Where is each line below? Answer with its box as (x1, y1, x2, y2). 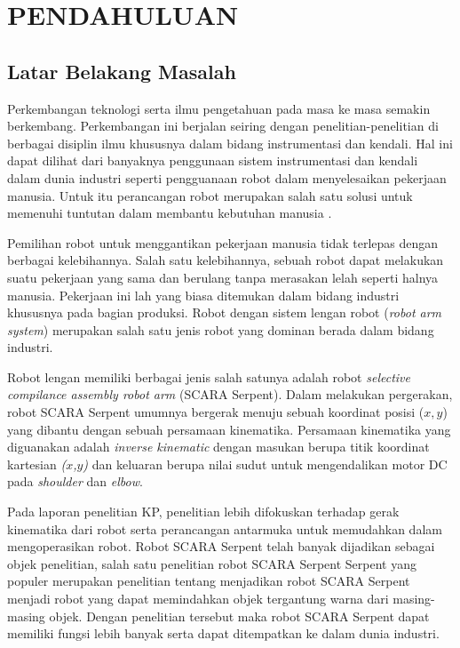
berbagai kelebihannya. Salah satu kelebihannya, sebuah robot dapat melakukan (7, 251, 444, 269)
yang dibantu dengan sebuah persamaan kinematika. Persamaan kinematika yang (7, 420, 451, 438)
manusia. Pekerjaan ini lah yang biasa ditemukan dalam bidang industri (7, 285, 400, 304)
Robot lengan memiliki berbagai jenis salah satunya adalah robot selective (7, 367, 410, 386)
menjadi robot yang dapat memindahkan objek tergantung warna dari (7, 589, 389, 608)
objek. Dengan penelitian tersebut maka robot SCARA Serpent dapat (49, 606, 430, 625)
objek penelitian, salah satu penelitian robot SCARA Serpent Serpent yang (7, 554, 416, 572)
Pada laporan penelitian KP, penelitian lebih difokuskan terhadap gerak (7, 502, 400, 521)
